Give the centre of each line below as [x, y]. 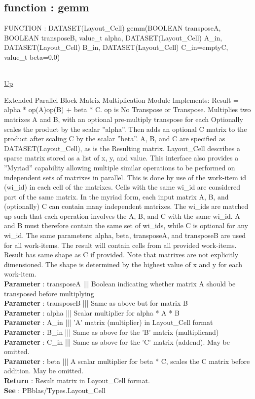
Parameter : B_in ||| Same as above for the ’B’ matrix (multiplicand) [111, 332]
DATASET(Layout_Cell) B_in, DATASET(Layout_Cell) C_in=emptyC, [116, 47]
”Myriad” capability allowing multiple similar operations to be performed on [120, 167]
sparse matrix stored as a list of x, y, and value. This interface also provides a [121, 158]
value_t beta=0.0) [32, 57]
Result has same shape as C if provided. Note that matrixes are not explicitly [121, 255]
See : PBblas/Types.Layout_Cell [55, 390]
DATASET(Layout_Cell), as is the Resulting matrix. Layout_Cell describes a [122, 148]
